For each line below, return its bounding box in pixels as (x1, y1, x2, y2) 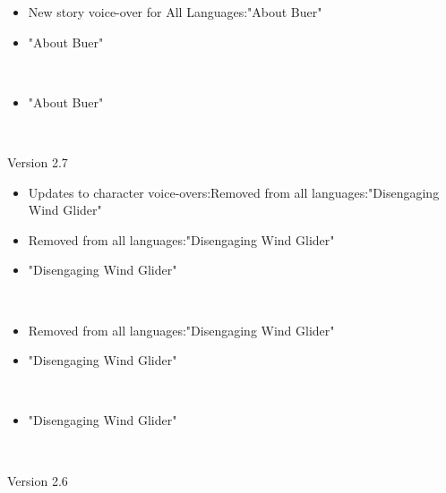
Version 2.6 (7, 471, 68, 489)
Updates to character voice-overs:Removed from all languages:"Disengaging (28, 183, 440, 201)
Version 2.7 (7, 152, 68, 171)
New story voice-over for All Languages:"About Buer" (28, 3, 322, 21)
